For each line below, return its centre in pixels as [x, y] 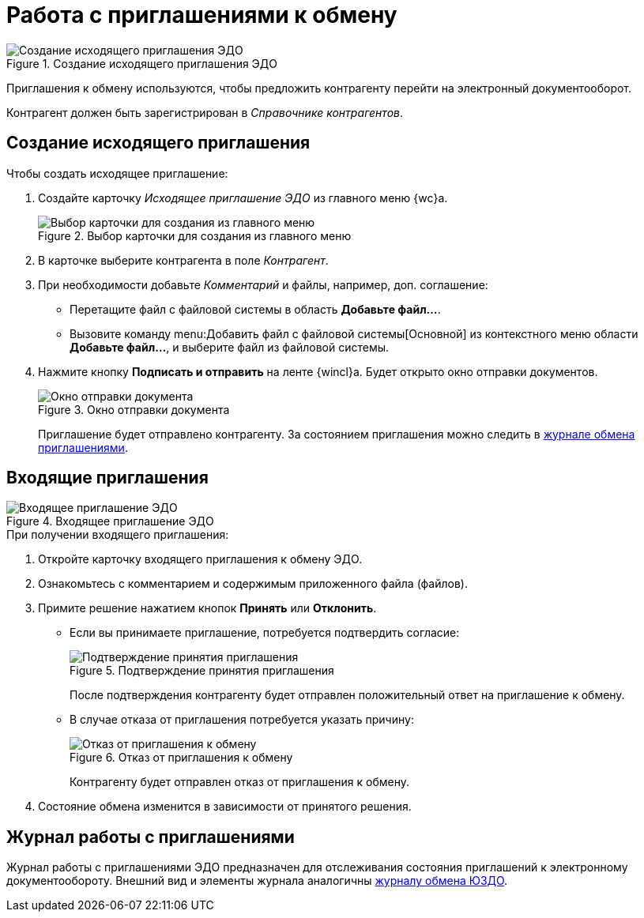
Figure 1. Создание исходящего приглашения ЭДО [142, 63]
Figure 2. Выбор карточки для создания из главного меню [195, 235]
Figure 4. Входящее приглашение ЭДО [110, 521]
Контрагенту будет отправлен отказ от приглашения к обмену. [239, 782]
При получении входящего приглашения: [118, 535]
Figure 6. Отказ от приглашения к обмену [181, 758]
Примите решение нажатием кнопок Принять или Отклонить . [207, 608]
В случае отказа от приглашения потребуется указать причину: [242, 720]
